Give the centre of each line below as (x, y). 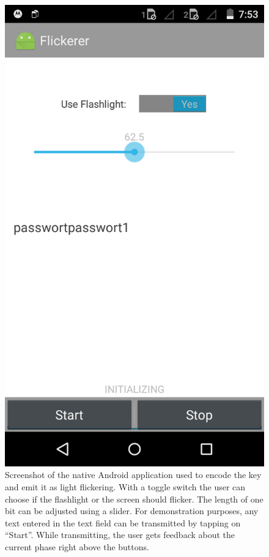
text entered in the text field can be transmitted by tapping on (123, 522)
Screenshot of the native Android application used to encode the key (133, 475)
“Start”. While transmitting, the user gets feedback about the (120, 535)
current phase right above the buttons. (77, 546)
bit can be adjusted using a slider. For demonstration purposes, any (132, 511)
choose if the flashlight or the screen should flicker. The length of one (134, 499)
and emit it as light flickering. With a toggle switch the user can (125, 486)
